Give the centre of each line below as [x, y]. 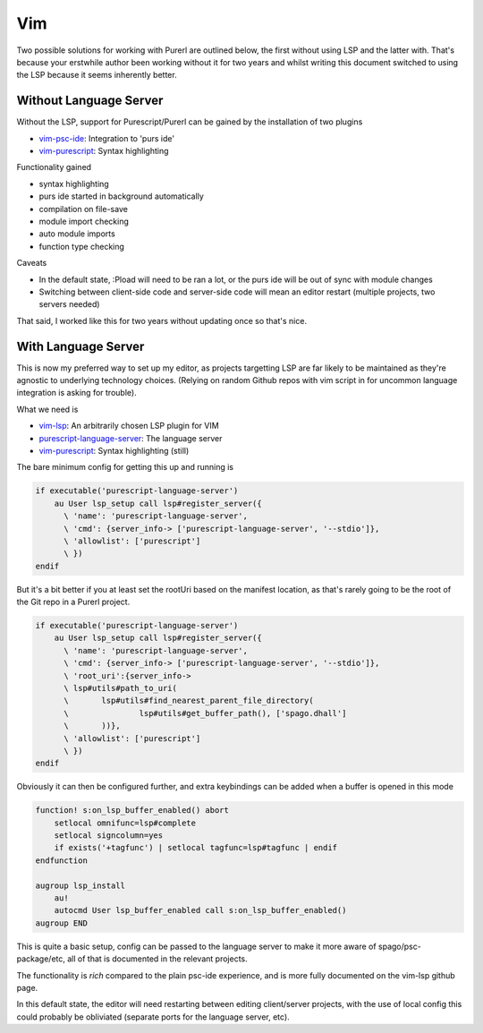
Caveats [32, 263]
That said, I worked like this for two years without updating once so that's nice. [162, 320]
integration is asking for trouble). [77, 393]
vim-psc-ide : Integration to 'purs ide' [106, 138]
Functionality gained [54, 167]
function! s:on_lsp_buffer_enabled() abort [132, 811]
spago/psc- [400, 946]
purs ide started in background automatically [122, 196]
